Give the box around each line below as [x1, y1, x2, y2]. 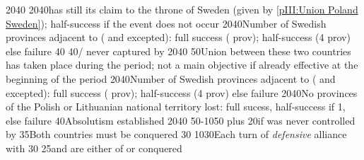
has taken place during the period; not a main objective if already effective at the [6, 57, 358, 72]
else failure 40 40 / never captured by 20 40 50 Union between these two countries [6, 43, 351, 58]
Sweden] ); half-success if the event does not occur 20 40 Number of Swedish [6, 16, 327, 30]
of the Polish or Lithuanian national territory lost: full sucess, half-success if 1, [6, 99, 346, 114]
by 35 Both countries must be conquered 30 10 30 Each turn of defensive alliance [6, 127, 347, 142]
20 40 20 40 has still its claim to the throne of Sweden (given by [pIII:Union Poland [6, 2, 358, 16]
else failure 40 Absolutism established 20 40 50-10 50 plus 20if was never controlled [6, 113, 356, 127]
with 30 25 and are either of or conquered [6, 140, 182, 155]
